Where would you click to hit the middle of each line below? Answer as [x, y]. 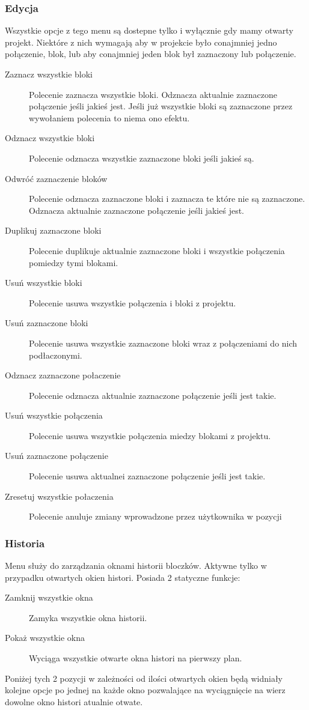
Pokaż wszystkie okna [45, 638]
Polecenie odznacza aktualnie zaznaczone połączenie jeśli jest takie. [153, 395]
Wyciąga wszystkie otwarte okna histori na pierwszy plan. [136, 658]
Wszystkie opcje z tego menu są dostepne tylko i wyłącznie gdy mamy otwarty [149, 30]
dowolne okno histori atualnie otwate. [74, 701]
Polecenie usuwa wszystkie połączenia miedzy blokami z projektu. [150, 435]
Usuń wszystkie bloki [44, 283]
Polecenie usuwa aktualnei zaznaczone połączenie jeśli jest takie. [147, 476]
